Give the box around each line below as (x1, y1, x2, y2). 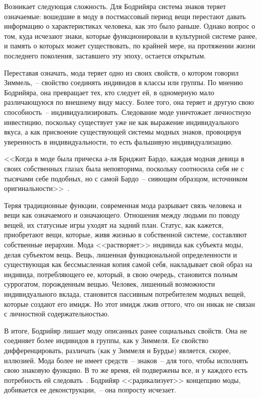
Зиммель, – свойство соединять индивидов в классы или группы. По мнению (4, 77, 243, 88)
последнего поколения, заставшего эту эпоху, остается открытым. (4, 50, 206, 60)
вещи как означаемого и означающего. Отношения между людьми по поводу (4, 210, 240, 220)
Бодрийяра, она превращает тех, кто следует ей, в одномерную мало (4, 87, 215, 97)
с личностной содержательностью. (4, 308, 110, 319)
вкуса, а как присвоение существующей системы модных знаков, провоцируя (4, 126, 241, 137)
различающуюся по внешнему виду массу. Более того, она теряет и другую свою (4, 97, 254, 107)
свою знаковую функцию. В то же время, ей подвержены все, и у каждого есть (4, 365, 248, 375)
